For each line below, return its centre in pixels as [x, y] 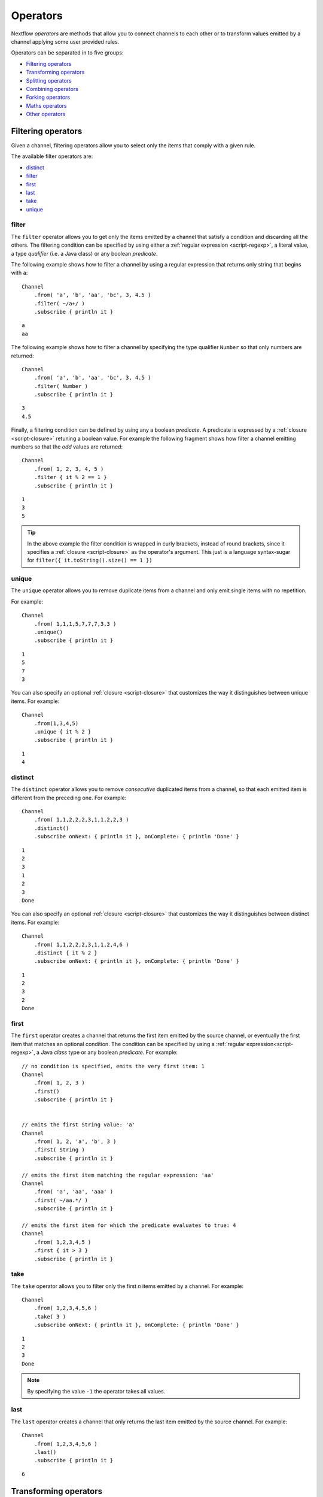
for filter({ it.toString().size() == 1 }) [90, 560]
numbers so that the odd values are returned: [67, 447]
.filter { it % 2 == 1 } [70, 477]
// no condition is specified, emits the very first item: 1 [113, 1066]
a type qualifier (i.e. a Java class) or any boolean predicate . [84, 253]
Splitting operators [49, 80]
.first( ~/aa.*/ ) [61, 1200]
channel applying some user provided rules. [65, 41]
